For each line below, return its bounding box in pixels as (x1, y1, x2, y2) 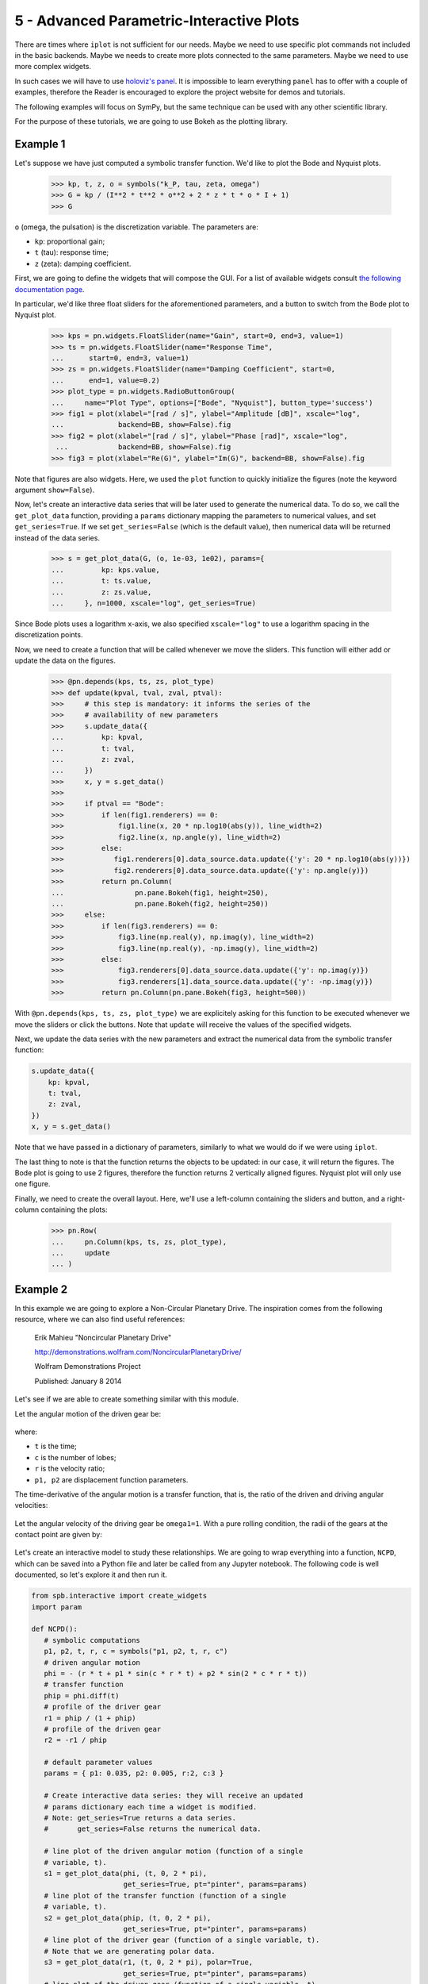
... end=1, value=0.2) (51, 375, 160, 385)
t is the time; (34, 1441, 77, 1451)
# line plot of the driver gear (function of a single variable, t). (44, 1936, 320, 1944)
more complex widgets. (14, 62, 91, 71)
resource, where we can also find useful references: (14, 1314, 185, 1325)
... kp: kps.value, (51, 565, 160, 575)
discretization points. (14, 630, 83, 640)
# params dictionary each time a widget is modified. (44, 1802, 258, 1811)
